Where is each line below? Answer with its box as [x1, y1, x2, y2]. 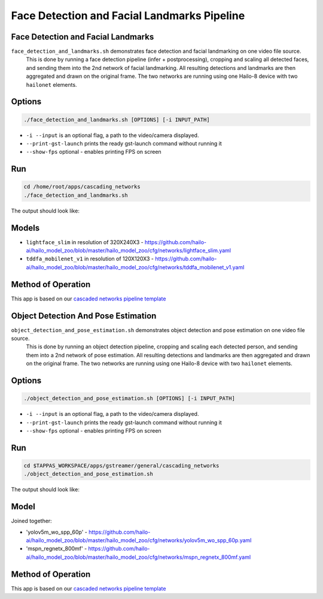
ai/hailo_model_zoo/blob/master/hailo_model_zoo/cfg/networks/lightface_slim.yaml [26, 247, 231, 254]
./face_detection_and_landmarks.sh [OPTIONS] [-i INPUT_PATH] [23, 116, 210, 123]
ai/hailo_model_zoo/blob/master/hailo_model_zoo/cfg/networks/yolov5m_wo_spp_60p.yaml [26, 537, 252, 544]
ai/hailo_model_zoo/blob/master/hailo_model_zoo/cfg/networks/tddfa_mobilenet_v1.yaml [26, 263, 245, 270]
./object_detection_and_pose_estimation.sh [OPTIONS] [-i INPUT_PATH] [23, 395, 236, 402]
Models [11, 223, 40, 233]
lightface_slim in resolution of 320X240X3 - [26, 238, 144, 245]
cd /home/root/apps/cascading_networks [23, 183, 141, 190]
